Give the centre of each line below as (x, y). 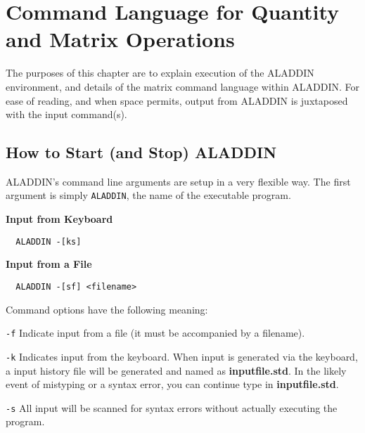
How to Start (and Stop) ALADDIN (141, 152)
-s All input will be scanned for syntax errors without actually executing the (172, 407)
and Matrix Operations (120, 39)
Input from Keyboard (59, 219)
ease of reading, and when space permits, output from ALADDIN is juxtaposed (177, 100)
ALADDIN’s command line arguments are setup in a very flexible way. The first (178, 181)
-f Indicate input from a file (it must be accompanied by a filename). (155, 333)
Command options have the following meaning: (107, 309)
